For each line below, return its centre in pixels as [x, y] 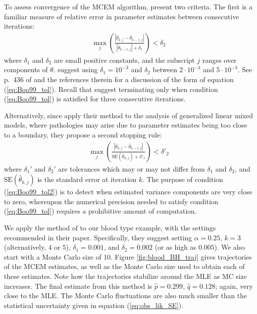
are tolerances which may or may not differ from [131, 168]
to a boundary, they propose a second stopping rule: [83, 134]
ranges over [219, 60]
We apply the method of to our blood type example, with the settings [110, 227]
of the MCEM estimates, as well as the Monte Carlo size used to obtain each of [124, 266]
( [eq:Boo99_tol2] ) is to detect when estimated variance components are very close [128, 192]
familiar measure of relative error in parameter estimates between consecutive [122, 16]
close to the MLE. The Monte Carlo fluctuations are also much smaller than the [126, 295]
